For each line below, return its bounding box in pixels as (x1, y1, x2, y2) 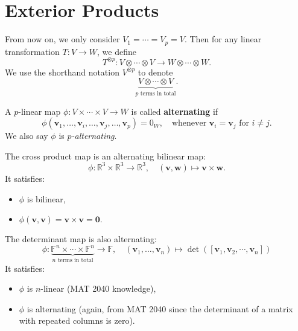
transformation (5, 45, 60, 57)
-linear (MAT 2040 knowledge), (40, 282, 156, 295)
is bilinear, (27, 192, 66, 205)
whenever (171, 119, 207, 128)
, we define (97, 45, 136, 57)
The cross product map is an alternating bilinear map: (5, 149, 206, 162)
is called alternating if (131, 104, 218, 117)
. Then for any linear (184, 33, 262, 45)
